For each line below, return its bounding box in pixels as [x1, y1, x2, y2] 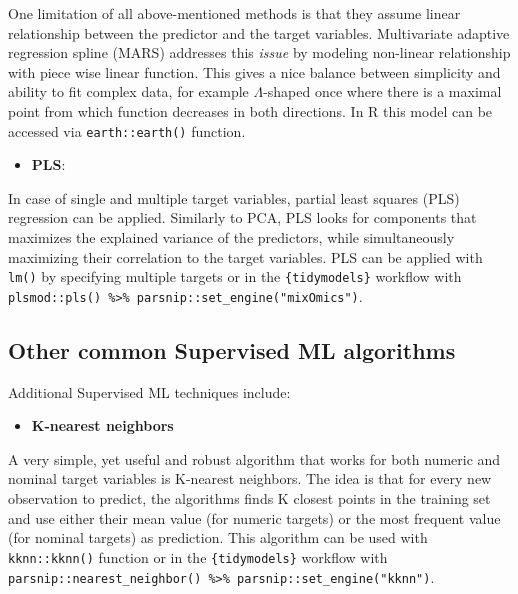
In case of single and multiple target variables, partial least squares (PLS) [8, 187, 460, 208]
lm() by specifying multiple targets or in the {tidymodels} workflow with [8, 266, 462, 287]
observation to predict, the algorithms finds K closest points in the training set [8, 488, 491, 509]
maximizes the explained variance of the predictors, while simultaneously [8, 227, 455, 247]
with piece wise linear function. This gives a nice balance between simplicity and [8, 61, 501, 82]
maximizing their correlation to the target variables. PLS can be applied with [8, 246, 483, 267]
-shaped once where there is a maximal [263, 81, 502, 102]
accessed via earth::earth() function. [8, 120, 246, 141]
